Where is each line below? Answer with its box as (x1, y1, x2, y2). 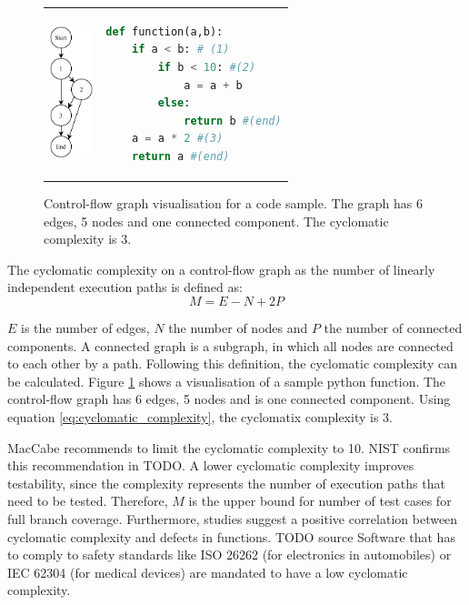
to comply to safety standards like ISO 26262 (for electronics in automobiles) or (7, 545, 452, 564)
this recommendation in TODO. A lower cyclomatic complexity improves (7, 456, 414, 475)
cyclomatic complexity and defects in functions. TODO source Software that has (7, 527, 455, 546)
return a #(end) (132, 149, 230, 163)
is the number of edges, (21, 318, 150, 337)
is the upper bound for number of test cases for (188, 491, 452, 510)
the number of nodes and (168, 318, 308, 337)
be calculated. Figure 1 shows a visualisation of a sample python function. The (7, 371, 446, 390)
